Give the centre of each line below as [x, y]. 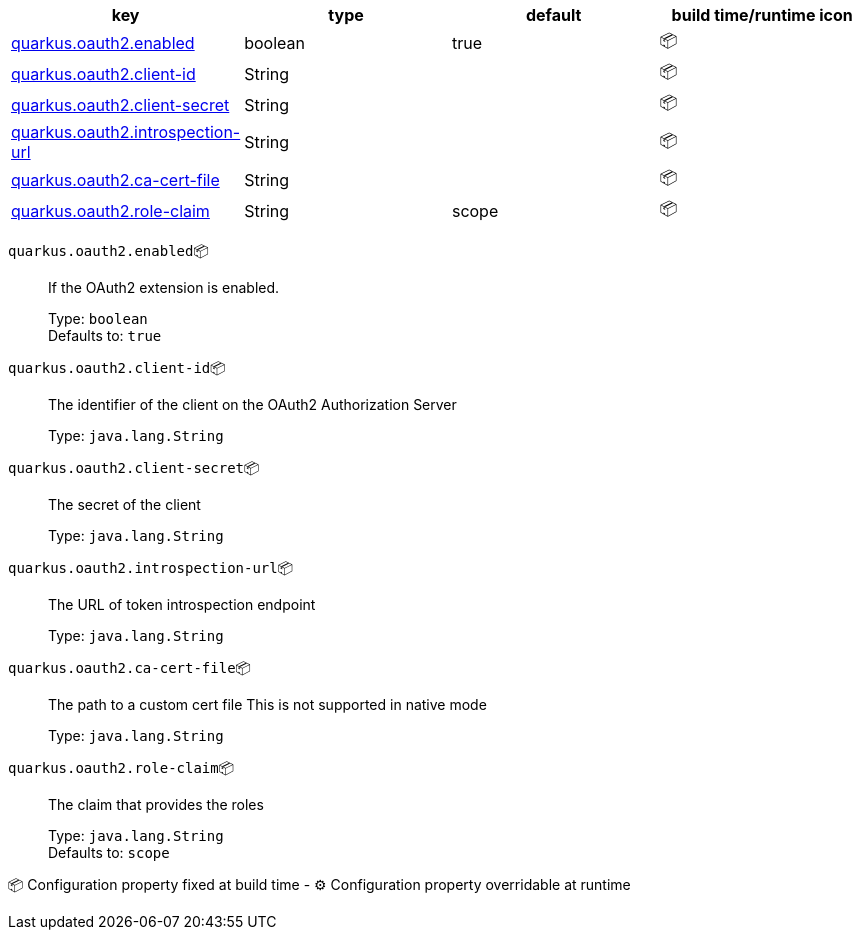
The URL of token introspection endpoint [182, 604]
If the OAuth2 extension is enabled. [164, 287]
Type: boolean [98, 318]
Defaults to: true [105, 335]
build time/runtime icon [762, 15]
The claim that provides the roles [156, 804]
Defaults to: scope [109, 852]
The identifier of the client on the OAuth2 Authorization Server [252, 404]
